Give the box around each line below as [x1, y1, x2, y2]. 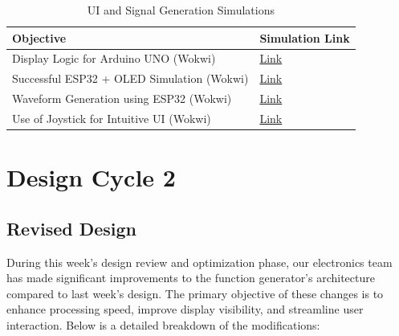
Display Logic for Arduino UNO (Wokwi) [12, 50, 216, 67]
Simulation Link [259, 29, 350, 46]
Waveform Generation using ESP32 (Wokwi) [12, 90, 232, 107]
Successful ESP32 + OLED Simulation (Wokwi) [12, 70, 249, 87]
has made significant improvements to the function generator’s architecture [6, 269, 375, 286]
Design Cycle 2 [6, 161, 176, 194]
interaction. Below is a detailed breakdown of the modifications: [6, 317, 320, 334]
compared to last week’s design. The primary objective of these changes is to [6, 285, 384, 301]
